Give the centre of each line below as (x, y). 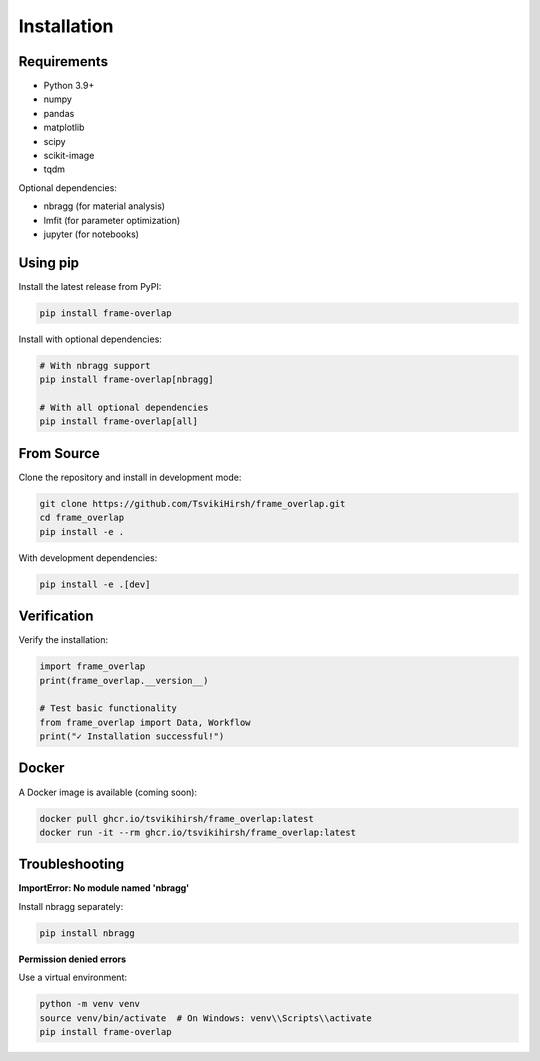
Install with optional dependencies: (90, 339)
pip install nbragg (87, 933)
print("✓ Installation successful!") (132, 736)
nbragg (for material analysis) (104, 206)
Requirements (63, 61)
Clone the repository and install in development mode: (130, 477)
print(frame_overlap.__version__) (124, 680)
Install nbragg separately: (71, 906)
